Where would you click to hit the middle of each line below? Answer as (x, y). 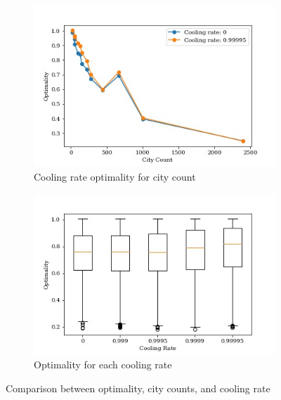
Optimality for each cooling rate (103, 364)
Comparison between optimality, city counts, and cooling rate (138, 388)
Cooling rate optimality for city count (115, 176)
